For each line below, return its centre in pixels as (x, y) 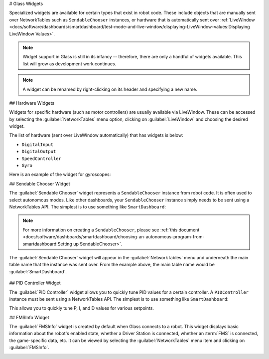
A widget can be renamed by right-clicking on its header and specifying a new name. (110, 89)
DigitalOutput (39, 152)
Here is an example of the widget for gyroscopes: (60, 175)
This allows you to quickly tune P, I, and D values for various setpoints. (82, 308)
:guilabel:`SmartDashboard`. (38, 271)
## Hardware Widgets (32, 103)
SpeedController (42, 159)
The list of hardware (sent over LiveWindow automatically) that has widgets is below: (96, 135)
